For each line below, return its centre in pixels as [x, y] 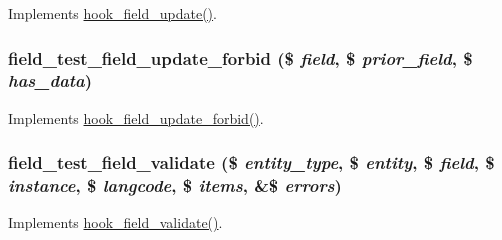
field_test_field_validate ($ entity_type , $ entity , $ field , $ [251, 162]
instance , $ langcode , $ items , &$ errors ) [175, 185]
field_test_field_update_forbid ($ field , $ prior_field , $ [240, 57]
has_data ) [50, 80]
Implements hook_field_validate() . [115, 222]
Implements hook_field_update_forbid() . [136, 117]
